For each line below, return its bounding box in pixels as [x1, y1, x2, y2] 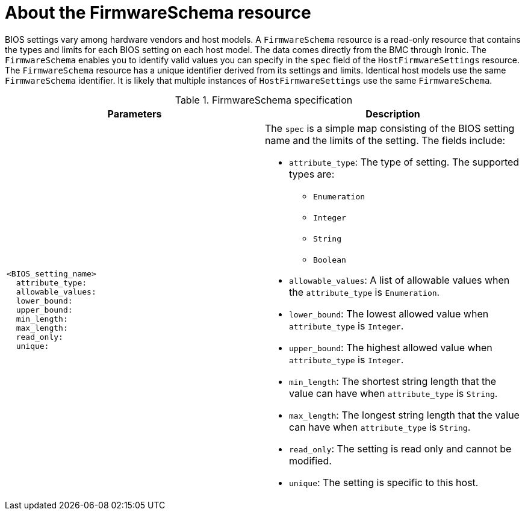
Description [365, 107, 420, 120]
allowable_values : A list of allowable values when [289, 273, 510, 286]
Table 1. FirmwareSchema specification [175, 93, 353, 106]
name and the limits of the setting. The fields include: [265, 134, 506, 146]
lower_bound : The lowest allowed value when [289, 307, 489, 320]
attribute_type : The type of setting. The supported [289, 155, 520, 168]
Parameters [107, 107, 162, 120]
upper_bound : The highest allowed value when [289, 341, 492, 354]
